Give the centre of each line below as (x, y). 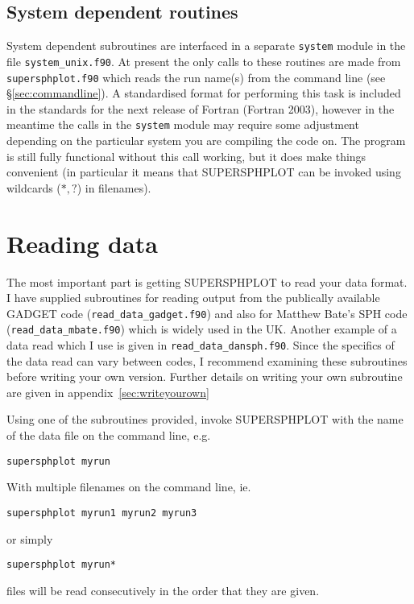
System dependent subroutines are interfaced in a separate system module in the (206, 46)
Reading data (82, 243)
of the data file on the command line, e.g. (109, 435)
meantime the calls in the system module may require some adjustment (183, 124)
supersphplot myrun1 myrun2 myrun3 (102, 513)
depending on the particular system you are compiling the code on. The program (206, 141)
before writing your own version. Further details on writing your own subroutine (205, 376)
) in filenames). (114, 187)
